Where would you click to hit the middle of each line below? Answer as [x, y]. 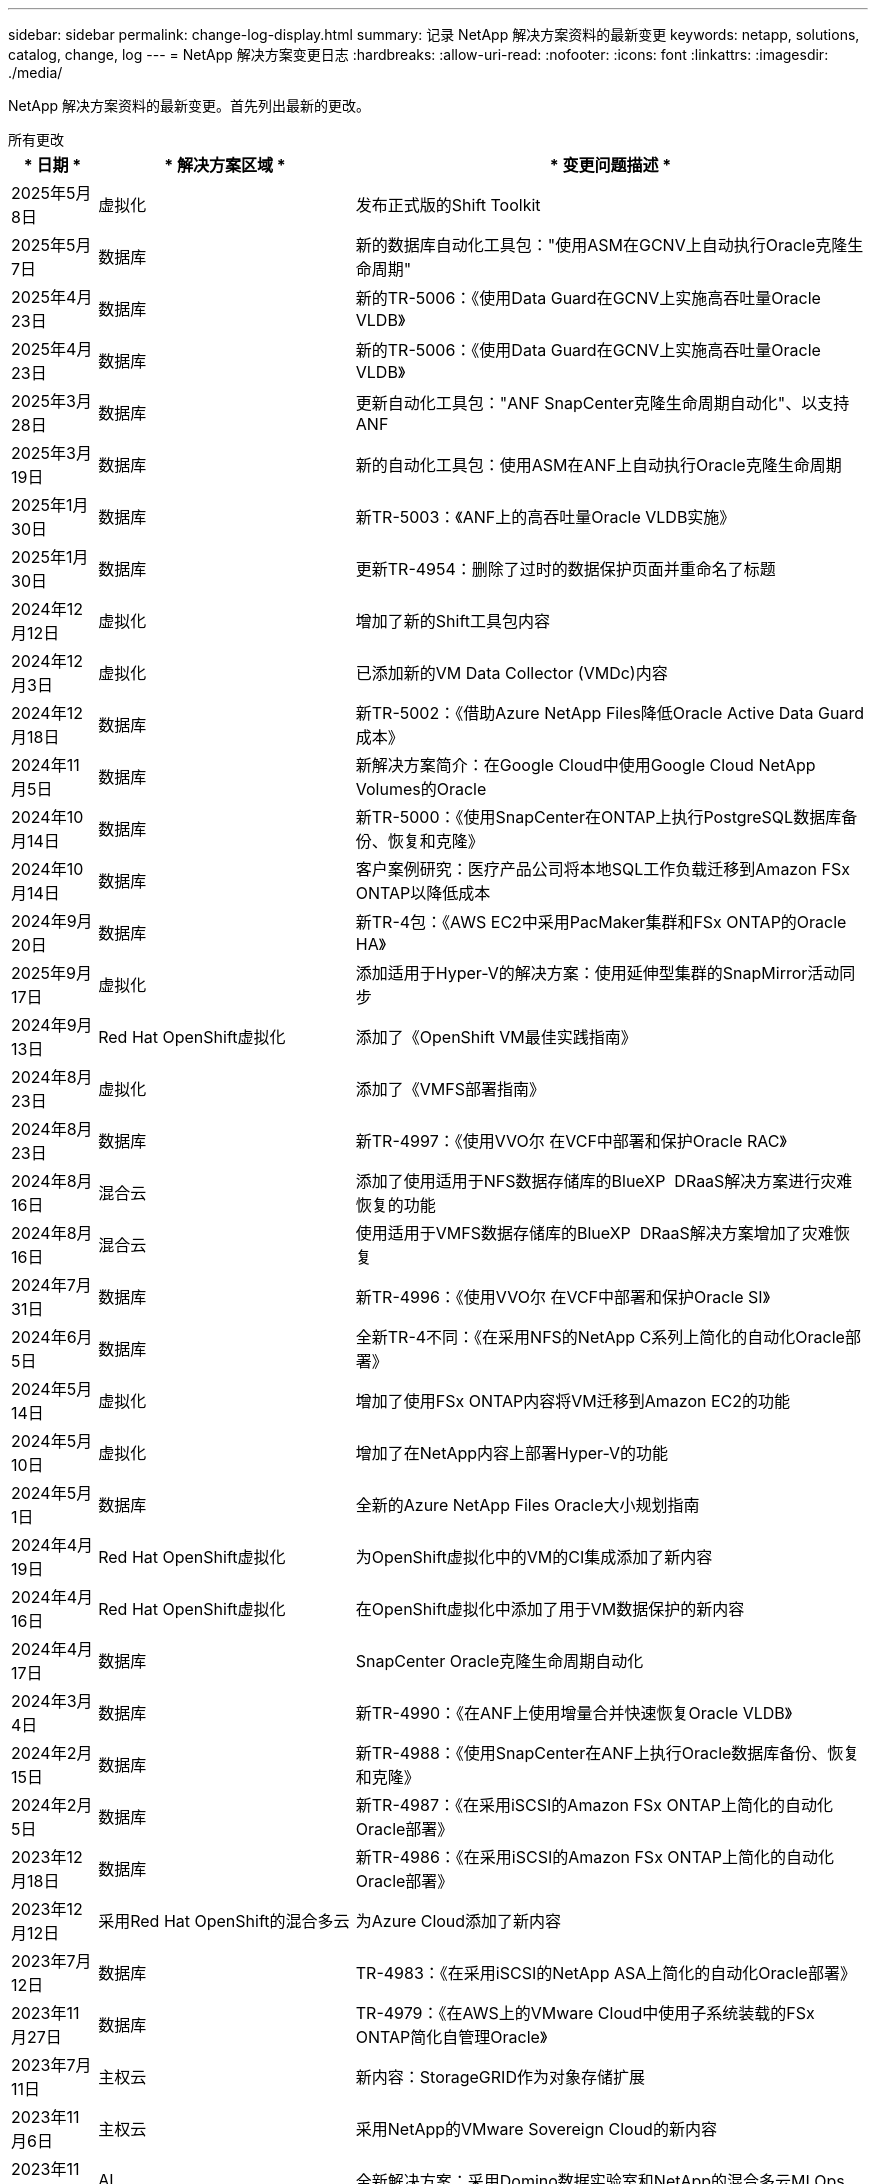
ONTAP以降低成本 [423, 893]
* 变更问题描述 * [610, 165]
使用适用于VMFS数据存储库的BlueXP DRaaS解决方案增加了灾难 [594, 1233]
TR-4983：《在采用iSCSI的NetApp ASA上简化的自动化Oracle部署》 [605, 1973]
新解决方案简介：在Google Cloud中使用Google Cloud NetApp [585, 765]
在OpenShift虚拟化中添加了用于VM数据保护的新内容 [550, 1609]
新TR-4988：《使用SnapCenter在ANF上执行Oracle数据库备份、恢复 [607, 1753]
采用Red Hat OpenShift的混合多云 [224, 1921]
